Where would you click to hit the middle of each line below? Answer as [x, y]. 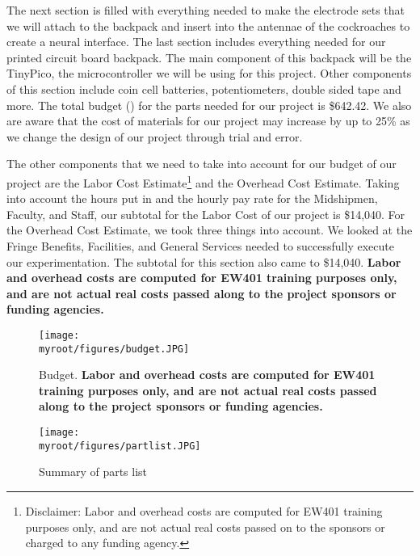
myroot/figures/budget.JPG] [114, 349]
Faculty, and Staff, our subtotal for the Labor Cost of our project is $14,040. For [206, 214]
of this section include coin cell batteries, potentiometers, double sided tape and [204, 88]
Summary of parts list [93, 472]
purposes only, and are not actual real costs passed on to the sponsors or [205, 527]
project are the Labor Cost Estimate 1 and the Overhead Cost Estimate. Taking [203, 181]
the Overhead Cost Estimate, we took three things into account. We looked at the [210, 230]
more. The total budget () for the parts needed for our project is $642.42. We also [209, 105]
